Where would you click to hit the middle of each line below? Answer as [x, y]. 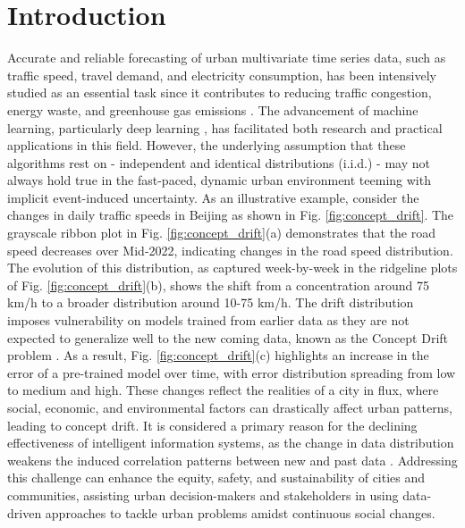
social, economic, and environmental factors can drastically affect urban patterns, [230, 407]
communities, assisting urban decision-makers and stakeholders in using [203, 494]
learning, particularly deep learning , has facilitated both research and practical [225, 127]
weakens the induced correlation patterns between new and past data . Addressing [232, 460]
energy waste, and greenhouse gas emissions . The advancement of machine [213, 109]
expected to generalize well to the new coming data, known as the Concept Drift [228, 337]
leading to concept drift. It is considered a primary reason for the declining [212, 425]
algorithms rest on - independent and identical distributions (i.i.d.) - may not [219, 162]
